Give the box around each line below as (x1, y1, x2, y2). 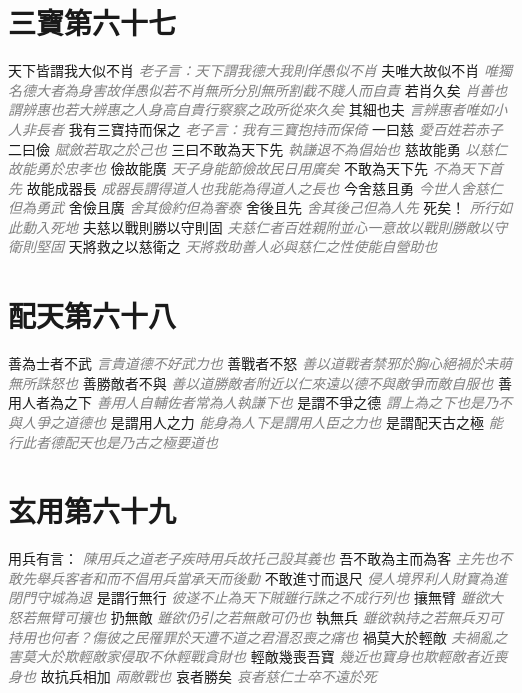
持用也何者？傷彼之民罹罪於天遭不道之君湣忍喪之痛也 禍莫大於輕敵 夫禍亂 (8, 626, 494, 647)
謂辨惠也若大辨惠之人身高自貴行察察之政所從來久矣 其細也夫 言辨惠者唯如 (8, 99, 494, 120)
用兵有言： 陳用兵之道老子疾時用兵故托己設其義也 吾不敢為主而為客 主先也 (8, 548, 498, 569)
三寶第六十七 (8, 2, 177, 43)
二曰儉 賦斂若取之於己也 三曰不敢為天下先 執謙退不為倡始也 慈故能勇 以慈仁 (8, 138, 508, 159)
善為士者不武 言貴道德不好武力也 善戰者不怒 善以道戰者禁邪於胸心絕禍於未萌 (8, 353, 512, 374)
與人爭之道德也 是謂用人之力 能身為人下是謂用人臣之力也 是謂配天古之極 (8, 411, 484, 432)
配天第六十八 (8, 295, 177, 336)
